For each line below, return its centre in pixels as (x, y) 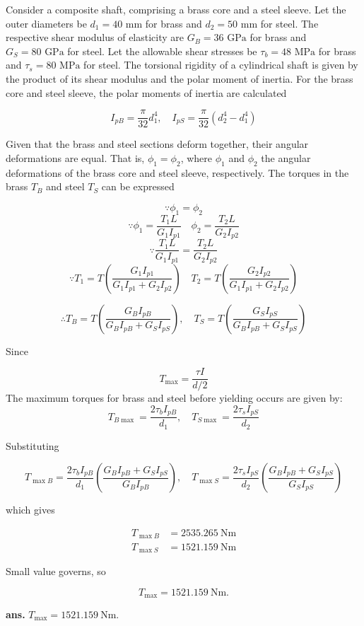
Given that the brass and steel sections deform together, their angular (157, 144)
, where (196, 157)
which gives (30, 510)
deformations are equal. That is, (75, 157)
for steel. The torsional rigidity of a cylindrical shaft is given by (221, 65)
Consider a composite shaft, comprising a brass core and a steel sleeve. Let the (176, 9)
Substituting (33, 445)
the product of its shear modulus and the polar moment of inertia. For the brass (180, 78)
